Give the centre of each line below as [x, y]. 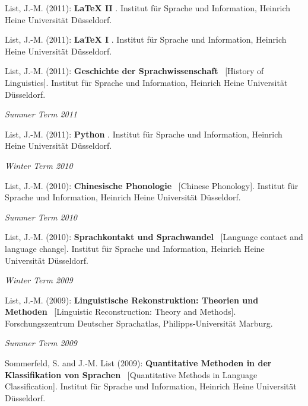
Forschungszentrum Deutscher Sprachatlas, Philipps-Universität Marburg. [139, 323]
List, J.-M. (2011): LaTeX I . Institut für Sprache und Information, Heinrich [146, 39]
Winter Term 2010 [39, 165]
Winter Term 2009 [39, 280]
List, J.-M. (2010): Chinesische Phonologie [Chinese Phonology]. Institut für [152, 185]
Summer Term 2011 [41, 114]
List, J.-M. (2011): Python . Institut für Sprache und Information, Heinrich [144, 134]
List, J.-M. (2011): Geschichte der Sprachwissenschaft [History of [134, 71]
